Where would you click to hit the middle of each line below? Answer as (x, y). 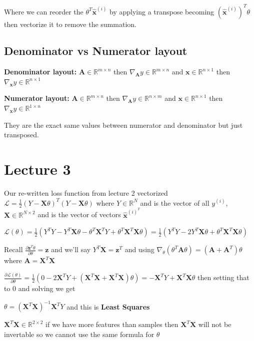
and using (139, 249)
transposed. (21, 135)
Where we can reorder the (44, 11)
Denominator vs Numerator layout (96, 51)
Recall (13, 249)
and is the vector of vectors (79, 214)
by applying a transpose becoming (162, 11)
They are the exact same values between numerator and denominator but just (123, 125)
